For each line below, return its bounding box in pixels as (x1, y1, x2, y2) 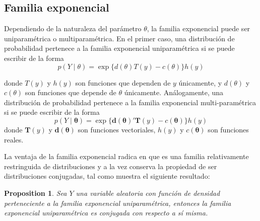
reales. (4, 134, 24, 144)
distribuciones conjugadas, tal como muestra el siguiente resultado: (4, 171, 210, 181)
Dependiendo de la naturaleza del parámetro (4, 23, 142, 34)
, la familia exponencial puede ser (147, 23, 250, 34)
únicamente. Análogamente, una (124, 87, 224, 98)
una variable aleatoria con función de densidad (76, 187, 220, 198)
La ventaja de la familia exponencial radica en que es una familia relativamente (4, 151, 249, 162)
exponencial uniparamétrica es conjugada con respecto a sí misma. (4, 207, 208, 218)
